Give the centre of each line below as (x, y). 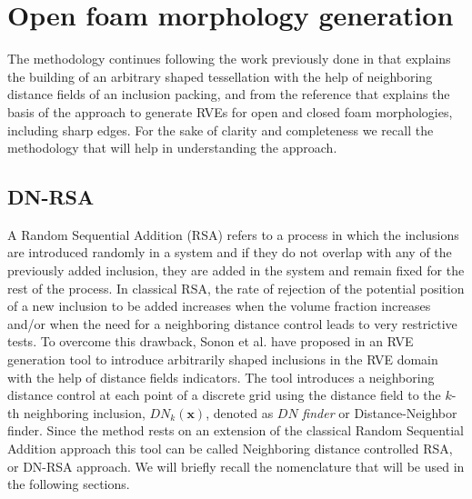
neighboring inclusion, (84, 412)
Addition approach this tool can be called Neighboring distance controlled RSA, (230, 449)
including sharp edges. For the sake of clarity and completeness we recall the (221, 130)
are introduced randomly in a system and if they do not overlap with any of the (230, 252)
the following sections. (69, 484)
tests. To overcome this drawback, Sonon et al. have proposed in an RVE (211, 341)
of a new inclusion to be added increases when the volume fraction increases (219, 306)
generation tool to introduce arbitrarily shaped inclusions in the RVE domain (223, 359)
